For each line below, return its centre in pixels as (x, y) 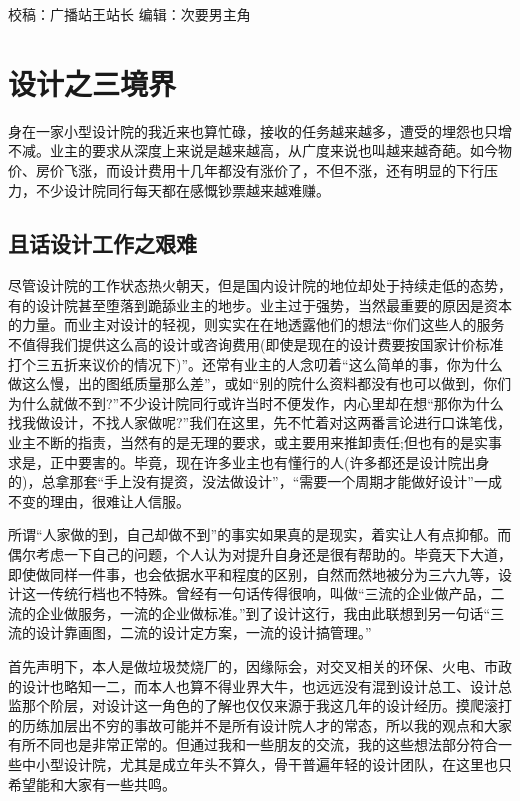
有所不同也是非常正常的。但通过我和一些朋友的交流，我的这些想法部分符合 (253, 744)
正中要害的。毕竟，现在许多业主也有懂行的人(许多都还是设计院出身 (269, 461)
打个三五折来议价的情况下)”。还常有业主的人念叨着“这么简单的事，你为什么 (255, 363)
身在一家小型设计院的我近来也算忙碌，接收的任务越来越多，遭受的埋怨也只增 (260, 130)
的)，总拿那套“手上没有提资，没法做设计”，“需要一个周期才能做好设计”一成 (255, 481)
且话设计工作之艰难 (102, 243)
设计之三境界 (92, 82)
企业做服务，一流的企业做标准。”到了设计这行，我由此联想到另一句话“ (263, 612)
